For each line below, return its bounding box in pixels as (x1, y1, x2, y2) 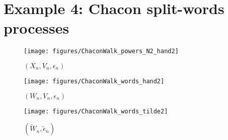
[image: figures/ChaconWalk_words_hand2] (24, 77, 165, 85)
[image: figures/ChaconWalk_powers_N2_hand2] (24, 48, 179, 55)
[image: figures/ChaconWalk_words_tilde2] (24, 107, 168, 115)
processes (4, 18, 69, 38)
